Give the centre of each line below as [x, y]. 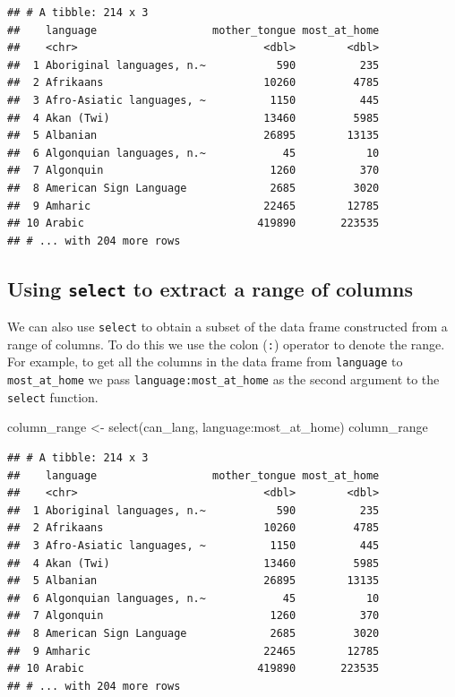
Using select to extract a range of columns [210, 288]
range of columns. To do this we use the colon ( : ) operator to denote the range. [226, 344]
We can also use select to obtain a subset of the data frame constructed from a [227, 327]
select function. [53, 396]
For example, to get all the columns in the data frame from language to [205, 361]
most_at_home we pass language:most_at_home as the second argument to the [223, 379]
